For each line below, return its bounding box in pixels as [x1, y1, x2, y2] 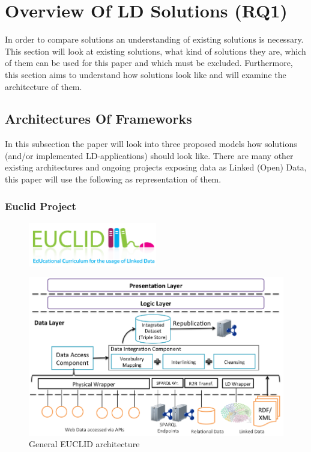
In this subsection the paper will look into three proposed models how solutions [5, 137, 297, 150]
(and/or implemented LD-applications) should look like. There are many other [5, 149, 294, 161]
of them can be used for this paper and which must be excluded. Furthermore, [5, 56, 293, 69]
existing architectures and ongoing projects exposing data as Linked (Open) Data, [5, 161, 307, 173]
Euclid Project [5, 198, 76, 213]
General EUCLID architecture [29, 438, 140, 450]
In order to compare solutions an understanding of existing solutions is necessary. [5, 33, 304, 46]
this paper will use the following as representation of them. [5, 173, 222, 185]
